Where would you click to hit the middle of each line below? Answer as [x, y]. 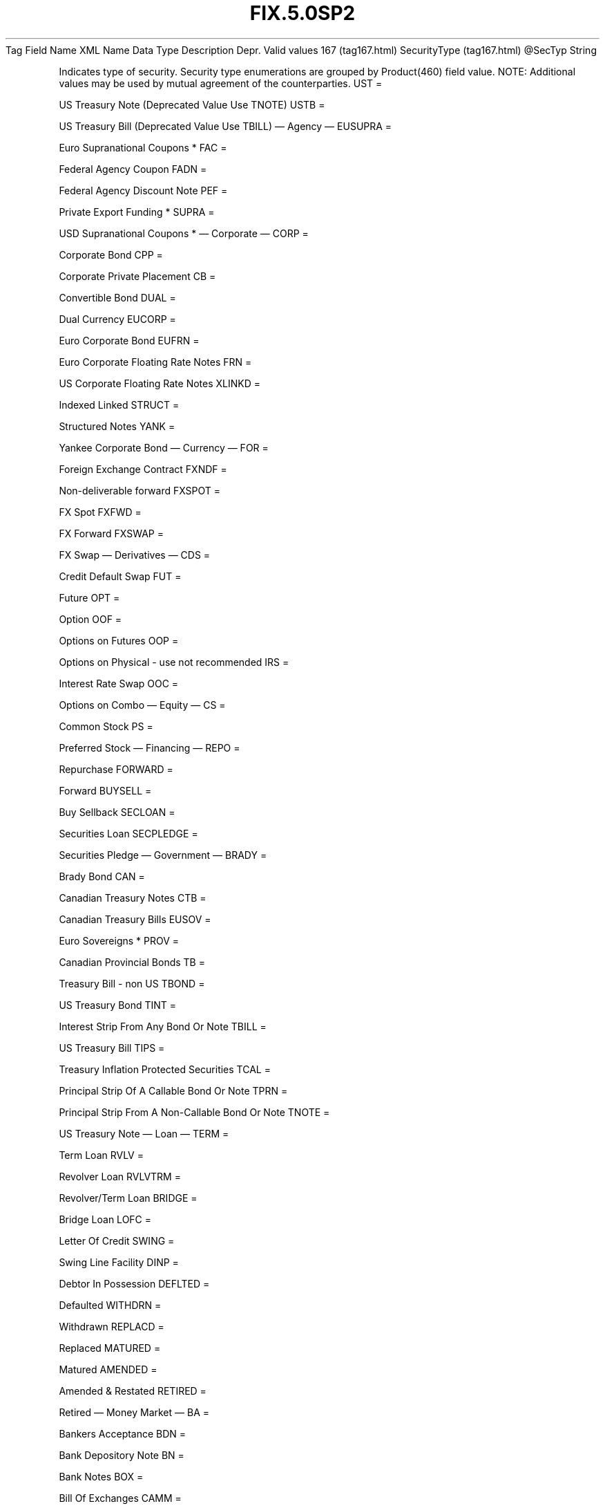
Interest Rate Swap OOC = [119, 683]
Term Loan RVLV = [101, 1155]
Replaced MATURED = [110, 1348]
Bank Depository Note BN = [122, 1455]
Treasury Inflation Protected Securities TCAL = [165, 1069]
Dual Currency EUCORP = [117, 319]
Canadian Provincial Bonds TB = [132, 962]
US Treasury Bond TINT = [118, 1005]
